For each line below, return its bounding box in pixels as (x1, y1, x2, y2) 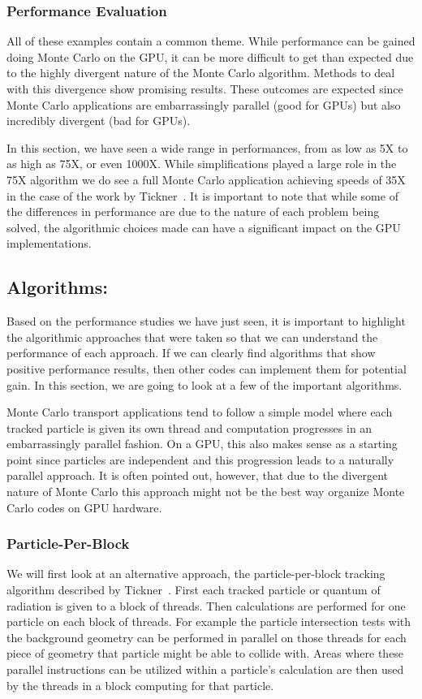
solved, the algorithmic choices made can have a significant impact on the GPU (6, 218, 401, 235)
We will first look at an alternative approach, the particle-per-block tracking (6, 565, 385, 582)
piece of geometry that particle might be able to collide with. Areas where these (6, 645, 404, 662)
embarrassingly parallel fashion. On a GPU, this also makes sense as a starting (6, 435, 398, 452)
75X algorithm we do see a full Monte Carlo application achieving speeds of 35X (6, 170, 406, 188)
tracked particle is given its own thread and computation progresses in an (6, 419, 372, 436)
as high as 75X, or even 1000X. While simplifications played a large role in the (6, 155, 397, 172)
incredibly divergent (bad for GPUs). (6, 112, 191, 129)
